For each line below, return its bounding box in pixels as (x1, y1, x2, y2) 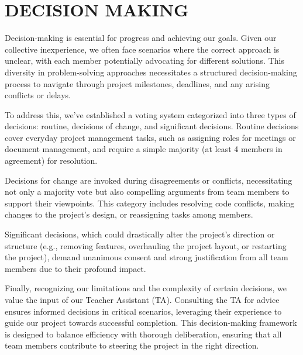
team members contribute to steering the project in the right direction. (5, 339, 259, 351)
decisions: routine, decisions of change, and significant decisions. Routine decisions (5, 120, 299, 132)
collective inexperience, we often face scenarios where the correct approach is (5, 43, 280, 55)
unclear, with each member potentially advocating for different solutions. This (5, 54, 284, 67)
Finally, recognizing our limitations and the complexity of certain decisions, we (5, 282, 287, 294)
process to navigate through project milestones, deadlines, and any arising (5, 77, 270, 89)
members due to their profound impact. (5, 262, 146, 274)
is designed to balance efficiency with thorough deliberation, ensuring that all (5, 328, 282, 340)
